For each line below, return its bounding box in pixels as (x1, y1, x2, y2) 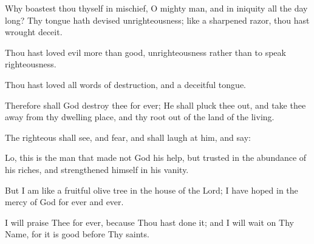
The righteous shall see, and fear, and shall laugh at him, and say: (5, 130, 251, 143)
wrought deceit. (5, 25, 63, 38)
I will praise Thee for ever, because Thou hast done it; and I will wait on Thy (5, 215, 294, 228)
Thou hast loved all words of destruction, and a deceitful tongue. (5, 78, 246, 90)
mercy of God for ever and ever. (5, 195, 124, 208)
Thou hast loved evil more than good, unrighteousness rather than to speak (5, 46, 286, 58)
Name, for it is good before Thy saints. (5, 228, 149, 240)
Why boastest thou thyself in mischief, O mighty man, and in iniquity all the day (5, 2, 308, 14)
